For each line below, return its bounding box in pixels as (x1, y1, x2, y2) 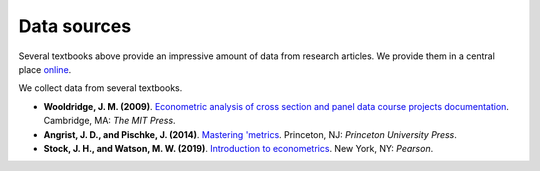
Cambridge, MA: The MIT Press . (43, 115, 176, 127)
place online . (18, 63, 72, 75)
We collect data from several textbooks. (18, 82, 183, 94)
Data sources (18, 15, 132, 37)
